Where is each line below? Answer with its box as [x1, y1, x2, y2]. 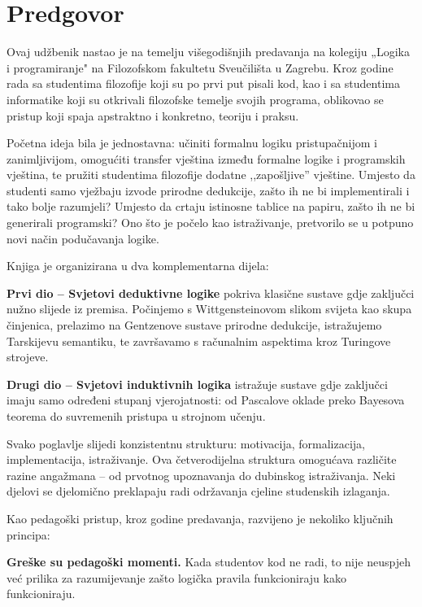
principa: [7, 526, 50, 543]
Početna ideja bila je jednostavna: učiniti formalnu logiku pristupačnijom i [7, 134, 377, 151]
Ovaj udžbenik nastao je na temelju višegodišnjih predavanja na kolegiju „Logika [7, 43, 410, 60]
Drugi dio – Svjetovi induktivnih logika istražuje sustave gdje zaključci [7, 375, 388, 392]
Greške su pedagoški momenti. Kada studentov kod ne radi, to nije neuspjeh [7, 553, 411, 570]
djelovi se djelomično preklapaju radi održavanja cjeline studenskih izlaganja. [7, 483, 390, 500]
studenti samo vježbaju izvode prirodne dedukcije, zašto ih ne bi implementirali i [7, 181, 410, 199]
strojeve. [7, 348, 49, 365]
